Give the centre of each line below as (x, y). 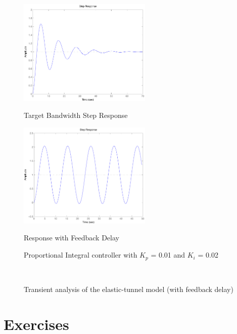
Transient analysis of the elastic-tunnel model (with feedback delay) (129, 289)
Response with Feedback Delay (72, 238)
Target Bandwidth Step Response (76, 115)
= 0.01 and (168, 255)
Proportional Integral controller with (81, 255)
